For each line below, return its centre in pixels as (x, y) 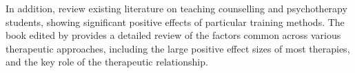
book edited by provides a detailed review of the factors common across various (173, 35)
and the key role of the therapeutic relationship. (107, 62)
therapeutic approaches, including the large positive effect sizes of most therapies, (178, 48)
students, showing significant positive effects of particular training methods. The (175, 21)
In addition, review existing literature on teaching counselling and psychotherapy (176, 8)
